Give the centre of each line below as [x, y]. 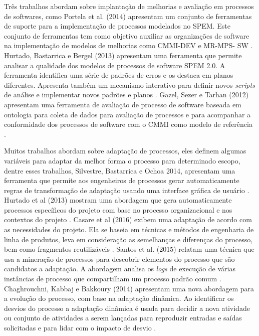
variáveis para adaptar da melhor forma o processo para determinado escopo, [122, 160]
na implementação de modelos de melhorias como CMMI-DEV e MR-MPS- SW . [128, 45]
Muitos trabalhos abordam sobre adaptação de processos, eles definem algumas [125, 151]
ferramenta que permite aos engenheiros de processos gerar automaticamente [122, 180]
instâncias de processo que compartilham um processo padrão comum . [113, 279]
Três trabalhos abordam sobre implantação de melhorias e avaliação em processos [129, 6]
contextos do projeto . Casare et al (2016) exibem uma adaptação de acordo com [128, 219]
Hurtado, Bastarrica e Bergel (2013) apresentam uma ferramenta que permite [123, 55]
